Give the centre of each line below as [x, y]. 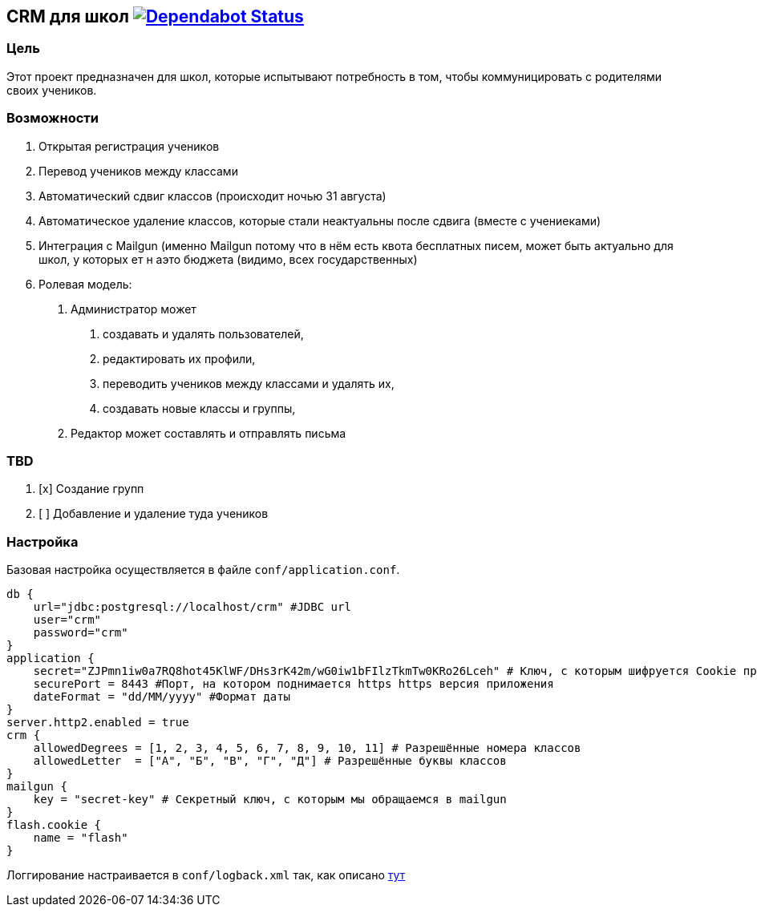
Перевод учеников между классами [138, 171]
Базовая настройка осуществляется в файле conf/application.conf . [203, 570]
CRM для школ [68, 16]
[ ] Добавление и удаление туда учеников [154, 514]
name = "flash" [81, 838]
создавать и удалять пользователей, [203, 333]
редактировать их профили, [179, 358]
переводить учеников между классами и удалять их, [249, 383]
